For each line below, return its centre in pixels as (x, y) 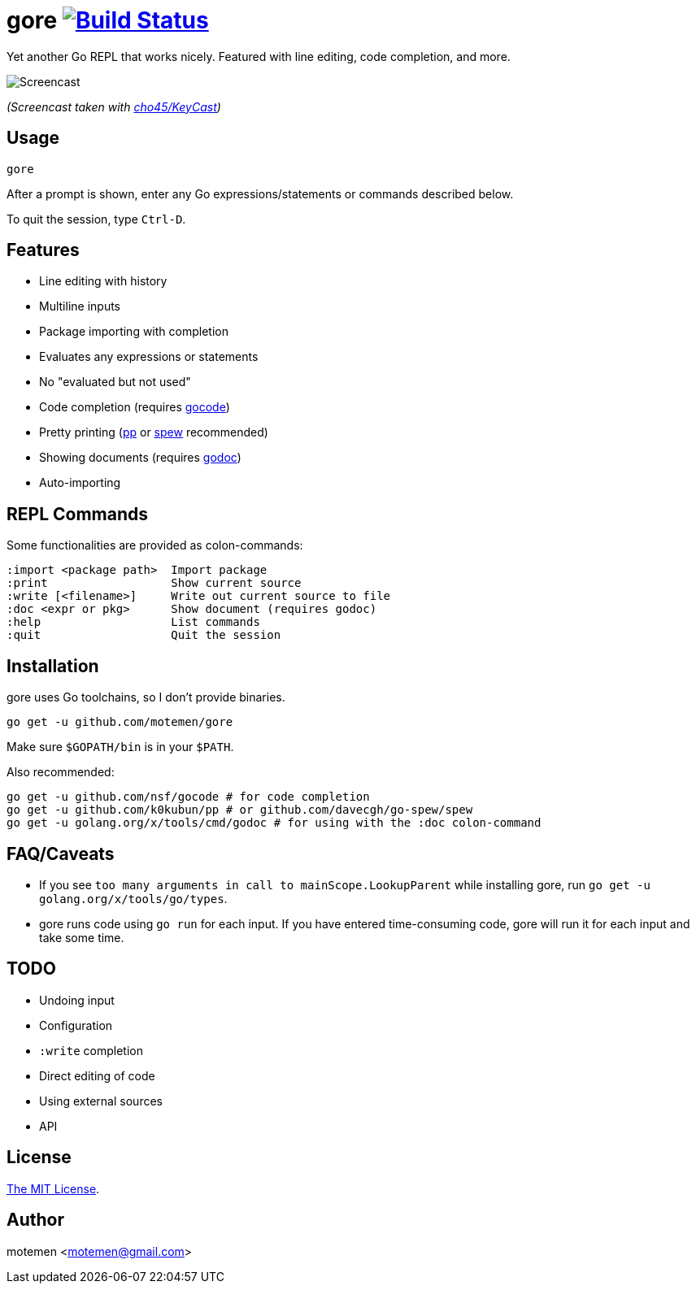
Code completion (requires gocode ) (135, 407)
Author (35, 1220)
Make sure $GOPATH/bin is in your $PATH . (120, 747)
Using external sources (101, 1101)
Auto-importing (80, 483)
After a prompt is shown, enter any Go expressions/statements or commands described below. (260, 193)
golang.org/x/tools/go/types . (133, 898)
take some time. (82, 937)
